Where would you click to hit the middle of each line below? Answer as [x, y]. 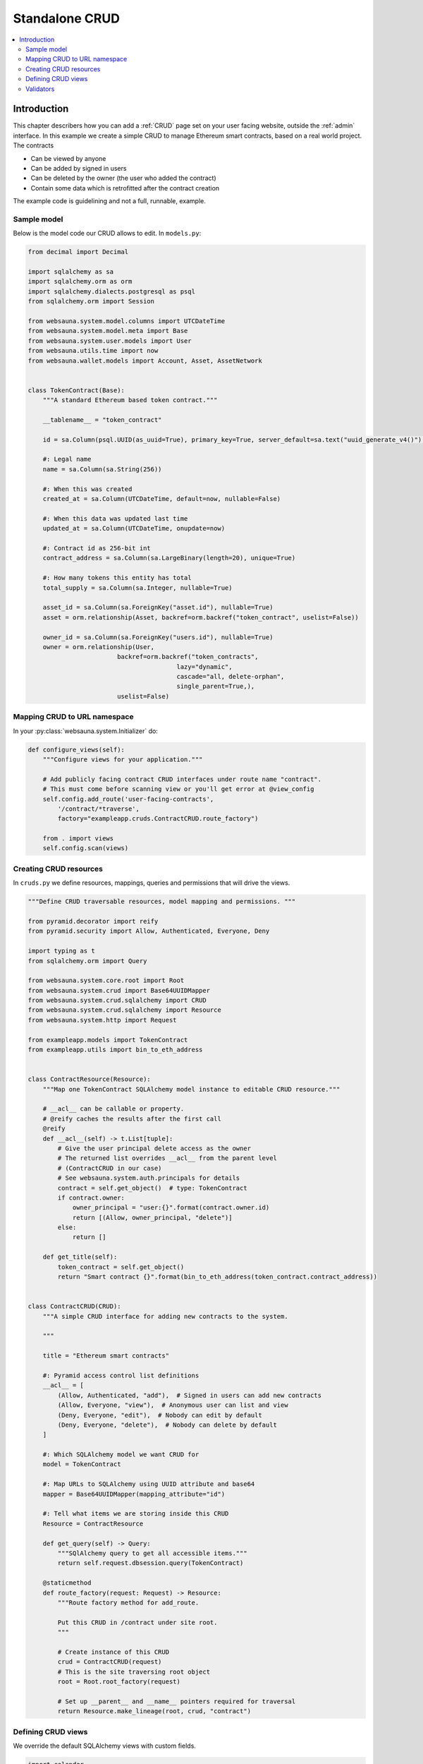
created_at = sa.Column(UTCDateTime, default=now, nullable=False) [162, 499]
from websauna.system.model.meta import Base [108, 331]
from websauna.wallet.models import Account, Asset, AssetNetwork [145, 361]
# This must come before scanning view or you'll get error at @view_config [178, 789]
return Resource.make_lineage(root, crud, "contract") [154, 1711]
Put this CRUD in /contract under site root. [137, 1622]
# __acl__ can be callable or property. [114, 1109]
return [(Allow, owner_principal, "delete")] [152, 1218]
